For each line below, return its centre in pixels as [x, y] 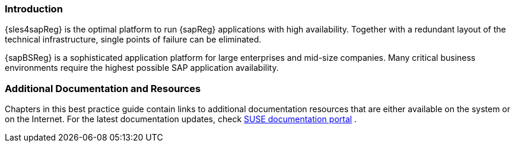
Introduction [34, 9]
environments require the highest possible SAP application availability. [142, 68]
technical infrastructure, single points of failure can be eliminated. [133, 40]
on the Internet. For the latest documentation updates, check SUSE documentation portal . [181, 119]
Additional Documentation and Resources [103, 88]
